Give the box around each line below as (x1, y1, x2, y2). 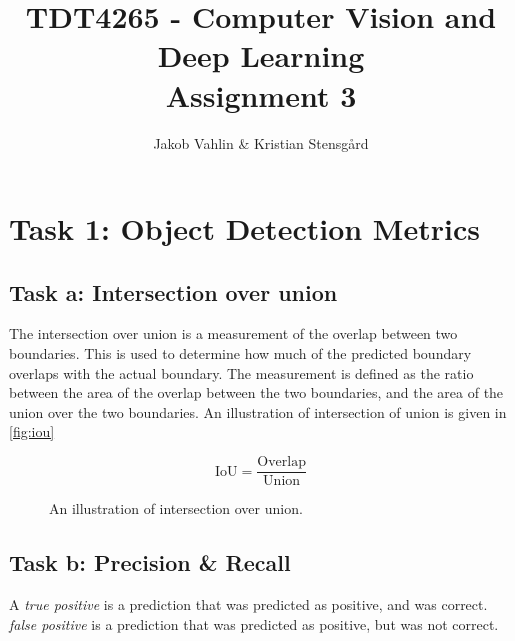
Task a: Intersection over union (9, 276, 338, 307)
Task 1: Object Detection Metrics (9, 208, 480, 249)
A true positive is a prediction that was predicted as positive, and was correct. (9, 593, 488, 614)
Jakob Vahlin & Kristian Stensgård (153, 132, 369, 153)
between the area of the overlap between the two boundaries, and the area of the (9, 382, 504, 403)
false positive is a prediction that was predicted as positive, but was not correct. (9, 613, 499, 634)
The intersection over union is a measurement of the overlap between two (9, 323, 458, 344)
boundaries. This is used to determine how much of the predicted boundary (9, 343, 472, 364)
